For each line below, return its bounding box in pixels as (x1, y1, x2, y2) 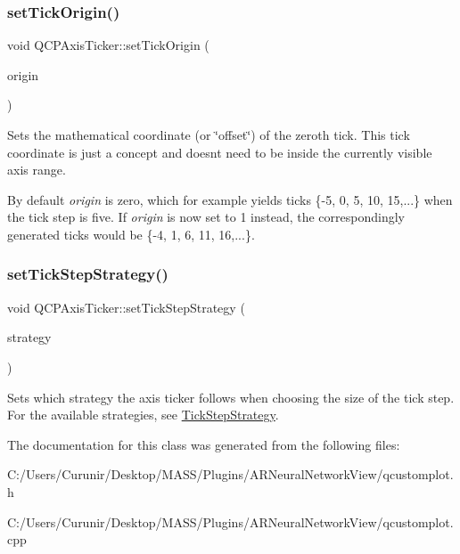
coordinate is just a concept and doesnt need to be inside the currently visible (7, 143, 432, 161)
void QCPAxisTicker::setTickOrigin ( (7, 36, 209, 54)
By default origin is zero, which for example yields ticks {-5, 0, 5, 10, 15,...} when (7, 190, 453, 208)
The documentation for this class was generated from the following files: (7, 435, 400, 453)
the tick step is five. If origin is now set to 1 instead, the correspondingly (7, 208, 405, 226)
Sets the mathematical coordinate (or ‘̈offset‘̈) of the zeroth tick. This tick (7, 126, 410, 143)
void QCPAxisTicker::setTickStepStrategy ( (7, 297, 245, 316)
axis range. (7, 160, 66, 179)
